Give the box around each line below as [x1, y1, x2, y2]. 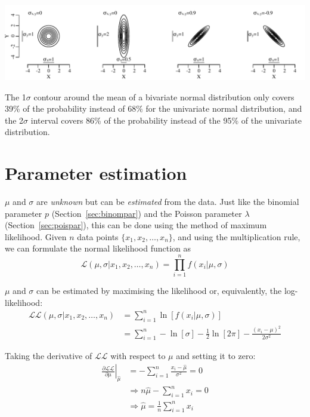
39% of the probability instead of [5, 102, 125, 115]
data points [77, 230, 119, 243]
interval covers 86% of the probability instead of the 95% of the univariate [30, 114, 302, 126]
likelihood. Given [5, 230, 67, 243]
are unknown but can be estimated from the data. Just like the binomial [36, 195, 299, 208]
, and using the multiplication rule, [172, 230, 300, 243]
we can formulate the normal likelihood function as [5, 242, 191, 255]
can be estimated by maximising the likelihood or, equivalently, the [36, 284, 282, 297]
